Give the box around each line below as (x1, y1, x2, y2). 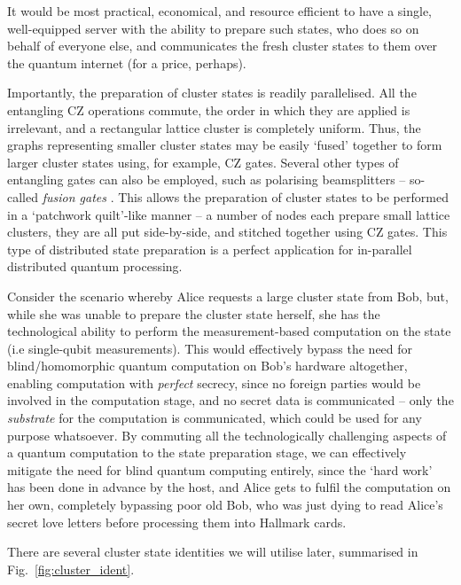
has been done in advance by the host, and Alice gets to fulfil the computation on (7, 478, 451, 496)
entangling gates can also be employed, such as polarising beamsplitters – (7, 170, 406, 189)
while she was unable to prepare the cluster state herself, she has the (7, 304, 380, 323)
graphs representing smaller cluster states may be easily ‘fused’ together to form (7, 136, 442, 154)
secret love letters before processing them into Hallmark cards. (7, 512, 347, 531)
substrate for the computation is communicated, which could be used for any (7, 409, 422, 427)
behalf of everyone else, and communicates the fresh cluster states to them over (7, 36, 438, 55)
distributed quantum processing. (7, 257, 183, 276)
